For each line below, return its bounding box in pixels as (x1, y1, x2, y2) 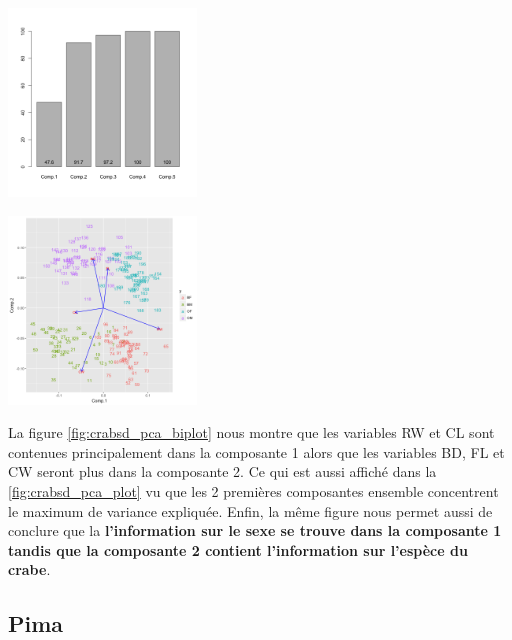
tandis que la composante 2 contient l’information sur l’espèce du (8, 539, 468, 560)
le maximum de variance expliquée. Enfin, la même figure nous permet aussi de (8, 500, 493, 521)
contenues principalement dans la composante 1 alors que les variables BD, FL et (8, 441, 505, 462)
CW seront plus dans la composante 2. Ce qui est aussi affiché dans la (8, 461, 437, 482)
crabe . (8, 559, 51, 580)
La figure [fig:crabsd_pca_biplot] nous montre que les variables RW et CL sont (8, 422, 495, 443)
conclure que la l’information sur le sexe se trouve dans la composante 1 (8, 520, 502, 541)
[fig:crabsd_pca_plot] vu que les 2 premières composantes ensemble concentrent (8, 480, 499, 501)
